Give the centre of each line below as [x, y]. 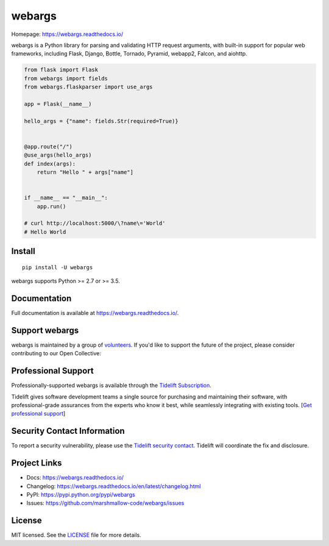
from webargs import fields [66, 78]
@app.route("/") [48, 147]
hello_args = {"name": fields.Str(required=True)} [101, 121]
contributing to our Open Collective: [56, 353]
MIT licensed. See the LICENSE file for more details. [76, 535]
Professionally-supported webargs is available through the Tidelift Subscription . [111, 385]
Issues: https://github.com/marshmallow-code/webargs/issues [105, 503]
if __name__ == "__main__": [66, 198]
